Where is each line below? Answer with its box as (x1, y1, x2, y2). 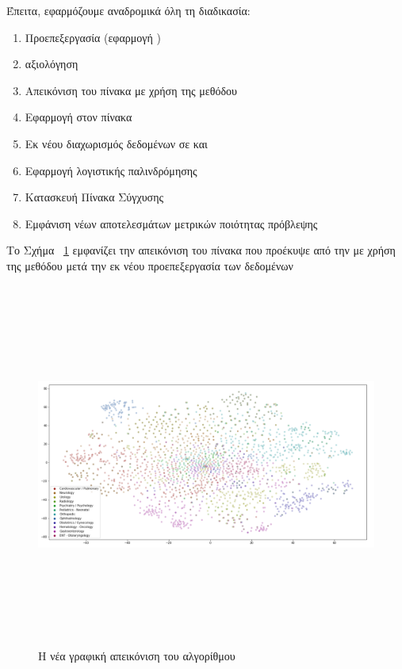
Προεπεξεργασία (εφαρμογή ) (25, 29, 161, 45)
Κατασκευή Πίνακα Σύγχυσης (25, 189, 164, 205)
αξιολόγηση (25, 55, 78, 72)
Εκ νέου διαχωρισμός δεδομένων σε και (25, 135, 208, 151)
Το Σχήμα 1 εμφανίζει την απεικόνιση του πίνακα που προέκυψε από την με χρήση (6, 242, 396, 258)
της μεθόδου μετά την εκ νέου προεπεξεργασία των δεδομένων (6, 257, 293, 273)
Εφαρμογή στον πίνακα (25, 109, 132, 125)
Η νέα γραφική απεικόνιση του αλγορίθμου (38, 647, 235, 663)
